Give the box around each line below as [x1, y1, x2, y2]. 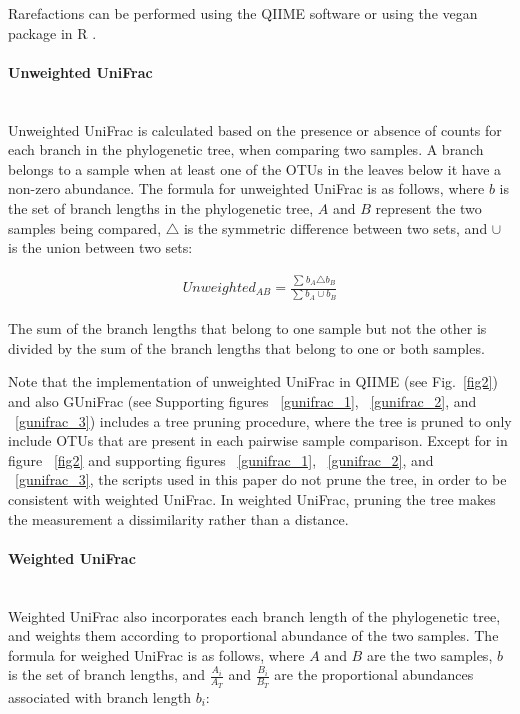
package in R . [8, 22, 97, 43]
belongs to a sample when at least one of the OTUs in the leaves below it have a [8, 158, 502, 179]
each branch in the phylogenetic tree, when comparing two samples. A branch [8, 139, 484, 160]
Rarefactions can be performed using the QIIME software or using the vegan [8, 3, 478, 23]
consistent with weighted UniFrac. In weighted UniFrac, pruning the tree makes [8, 489, 496, 510]
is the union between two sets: [8, 237, 193, 258]
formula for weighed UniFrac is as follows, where [8, 644, 305, 665]
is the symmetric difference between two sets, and [183, 217, 488, 238]
